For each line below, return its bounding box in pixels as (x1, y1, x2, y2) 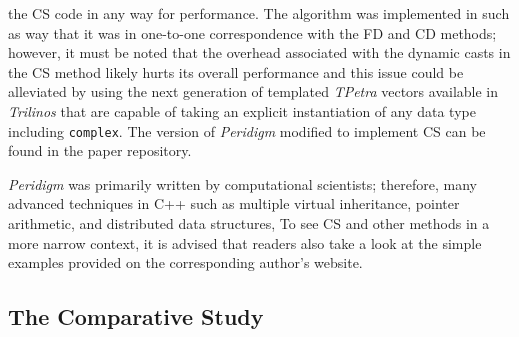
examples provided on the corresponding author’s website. (8, 252, 363, 273)
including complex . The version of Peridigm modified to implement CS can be (8, 120, 486, 141)
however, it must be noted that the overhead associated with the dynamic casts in (8, 42, 511, 63)
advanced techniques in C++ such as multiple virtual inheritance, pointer (8, 193, 460, 214)
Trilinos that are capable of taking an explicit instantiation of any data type (8, 100, 476, 121)
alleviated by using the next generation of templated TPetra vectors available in (8, 81, 499, 102)
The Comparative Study (8, 301, 264, 332)
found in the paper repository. (8, 140, 192, 161)
